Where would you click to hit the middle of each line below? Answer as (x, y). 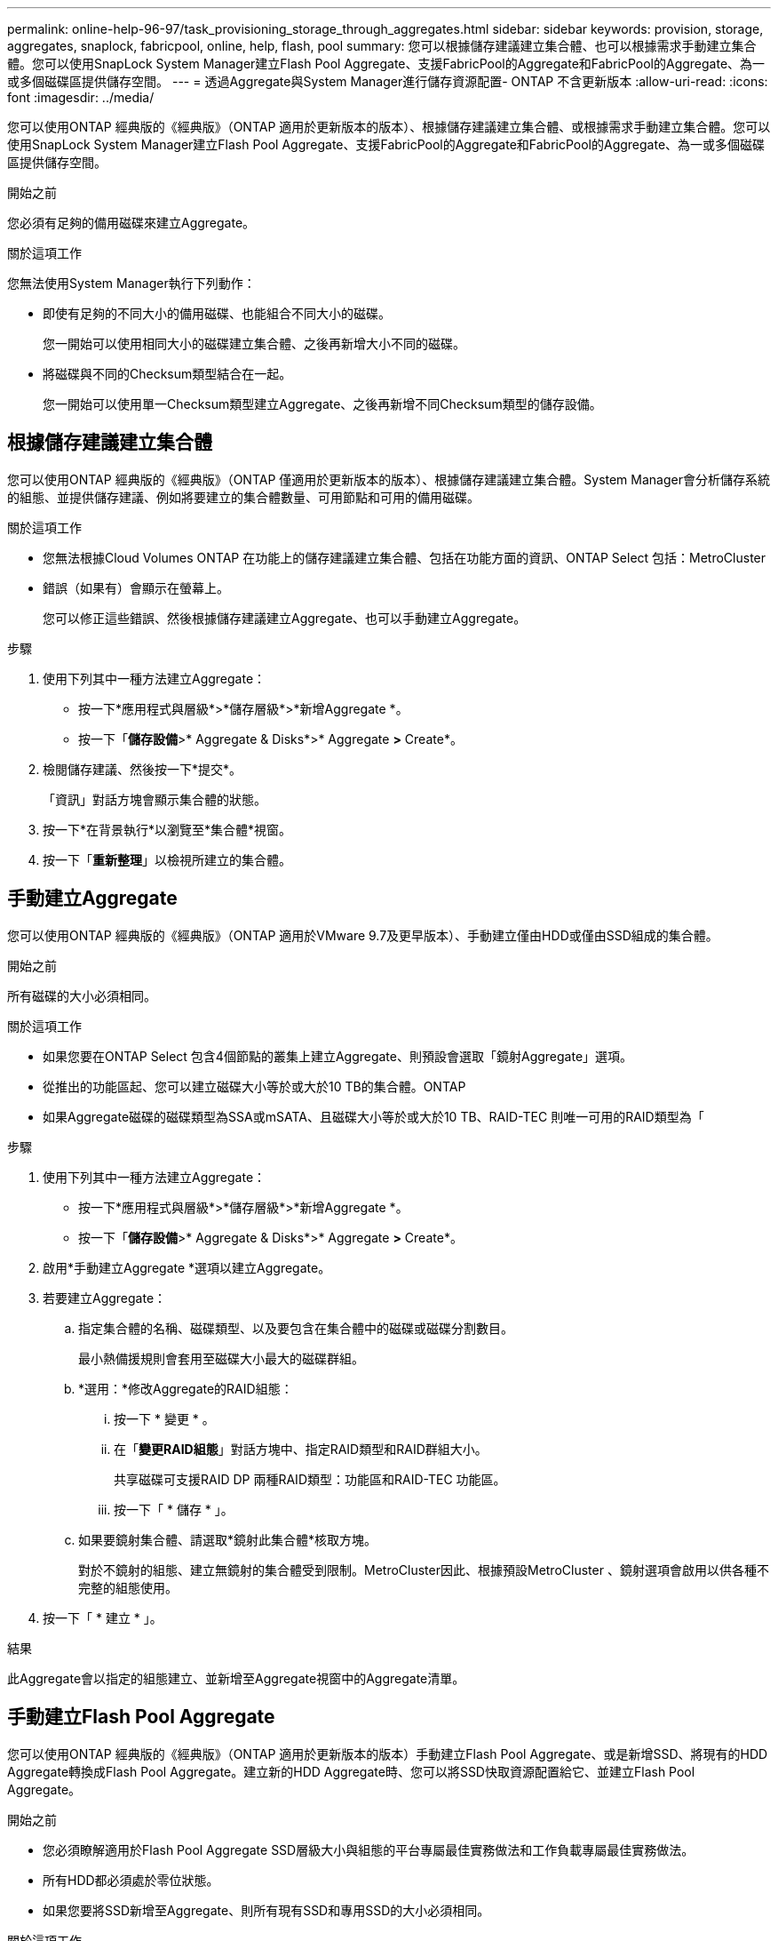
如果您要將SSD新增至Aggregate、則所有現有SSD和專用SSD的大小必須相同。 (266, 1910)
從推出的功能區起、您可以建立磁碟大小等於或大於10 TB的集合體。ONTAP (254, 1086)
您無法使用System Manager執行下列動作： (131, 283)
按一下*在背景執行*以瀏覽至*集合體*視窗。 (167, 829)
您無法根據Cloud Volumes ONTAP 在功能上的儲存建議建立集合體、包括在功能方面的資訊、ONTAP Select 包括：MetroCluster (405, 557)
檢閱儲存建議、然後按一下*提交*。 (143, 769)
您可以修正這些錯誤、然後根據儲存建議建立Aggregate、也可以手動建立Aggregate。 (285, 618)
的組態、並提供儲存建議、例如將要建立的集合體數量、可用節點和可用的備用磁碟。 (243, 497)
